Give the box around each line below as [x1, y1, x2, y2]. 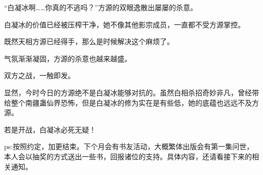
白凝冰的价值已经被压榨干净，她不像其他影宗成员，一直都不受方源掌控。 [4, 19, 245, 29]
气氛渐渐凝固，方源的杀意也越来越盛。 [4, 53, 131, 63]
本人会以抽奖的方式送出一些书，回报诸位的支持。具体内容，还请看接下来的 [4, 151, 252, 161]
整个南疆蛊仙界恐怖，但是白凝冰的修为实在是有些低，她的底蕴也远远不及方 [11, 97, 259, 108]
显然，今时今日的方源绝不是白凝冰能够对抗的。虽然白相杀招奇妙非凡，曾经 [4, 87, 252, 97]
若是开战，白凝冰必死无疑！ [4, 124, 96, 134]
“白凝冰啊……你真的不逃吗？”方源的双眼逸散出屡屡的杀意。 [4, 2, 197, 12]
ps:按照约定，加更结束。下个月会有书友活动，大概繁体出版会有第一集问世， [4, 141, 254, 152]
